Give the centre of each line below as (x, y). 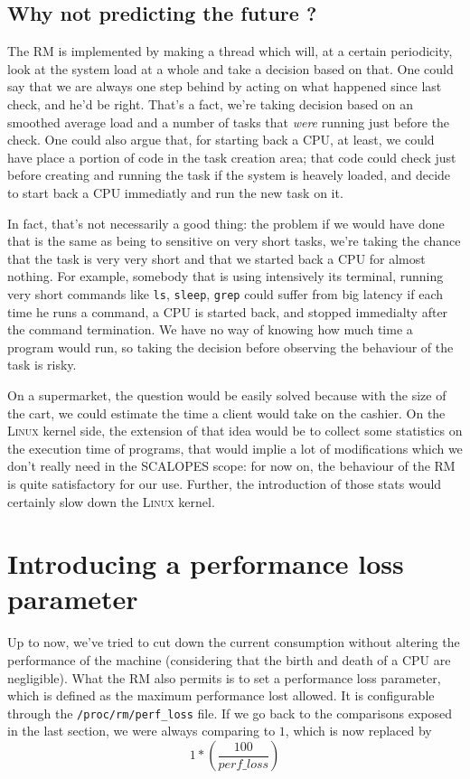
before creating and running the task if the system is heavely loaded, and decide (229, 175)
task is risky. (42, 365)
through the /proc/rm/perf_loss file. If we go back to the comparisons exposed (230, 713)
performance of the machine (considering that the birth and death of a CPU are (229, 660)
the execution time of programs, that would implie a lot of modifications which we (235, 448)
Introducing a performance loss (206, 563)
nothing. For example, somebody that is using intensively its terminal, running (226, 276)
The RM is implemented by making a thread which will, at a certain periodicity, (230, 51)
